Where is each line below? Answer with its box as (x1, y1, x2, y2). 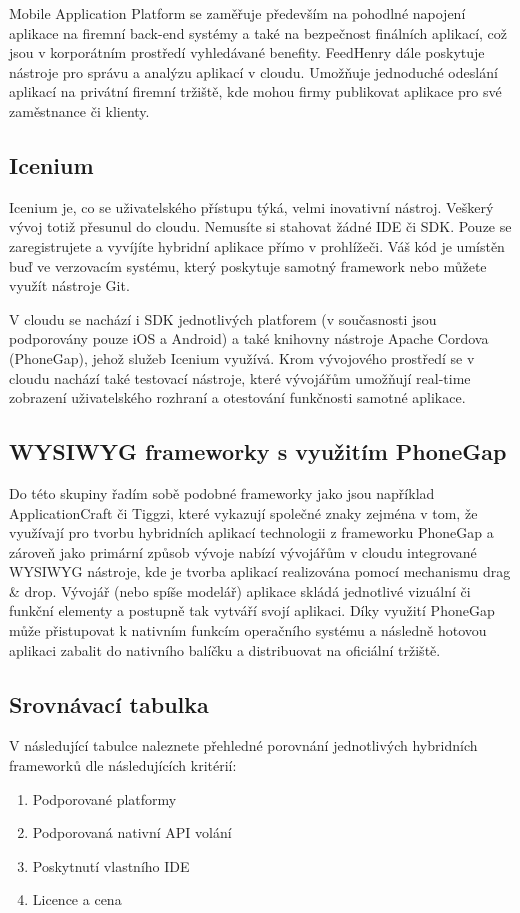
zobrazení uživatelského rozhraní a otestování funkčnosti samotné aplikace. (9, 387, 466, 408)
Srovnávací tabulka (9, 688, 209, 719)
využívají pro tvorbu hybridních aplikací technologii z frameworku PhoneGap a (9, 522, 494, 543)
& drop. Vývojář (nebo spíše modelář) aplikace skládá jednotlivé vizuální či (9, 580, 471, 601)
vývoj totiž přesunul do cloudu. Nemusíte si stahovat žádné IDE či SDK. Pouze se (9, 216, 512, 237)
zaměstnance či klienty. (9, 100, 150, 121)
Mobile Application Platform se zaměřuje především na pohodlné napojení (9, 3, 466, 23)
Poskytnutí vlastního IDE (32, 855, 190, 876)
